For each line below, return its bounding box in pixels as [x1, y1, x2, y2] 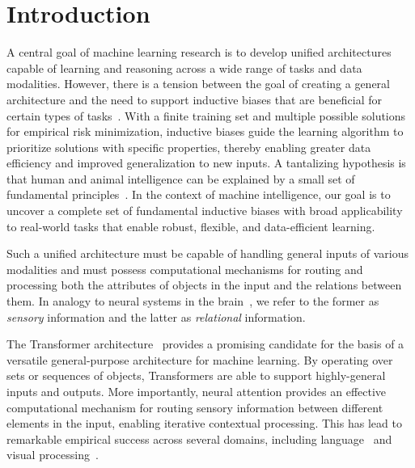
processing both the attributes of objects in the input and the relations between [6, 276, 402, 293]
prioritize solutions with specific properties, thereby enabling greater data [6, 138, 371, 155]
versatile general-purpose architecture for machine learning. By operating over [6, 351, 393, 368]
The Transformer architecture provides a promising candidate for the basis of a [6, 335, 404, 352]
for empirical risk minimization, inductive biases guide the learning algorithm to [6, 123, 404, 140]
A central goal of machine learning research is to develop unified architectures [6, 44, 392, 61]
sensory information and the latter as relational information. [6, 308, 306, 325]
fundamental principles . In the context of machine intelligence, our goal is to [6, 186, 391, 203]
